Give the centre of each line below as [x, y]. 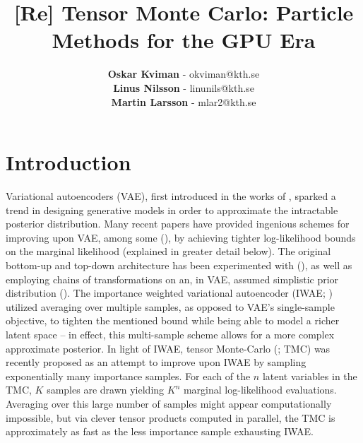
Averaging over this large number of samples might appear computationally [169, 403]
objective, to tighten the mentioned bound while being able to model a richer [173, 320]
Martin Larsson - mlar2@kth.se [184, 101]
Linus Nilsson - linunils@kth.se [184, 87]
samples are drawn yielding [106, 390]
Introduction [69, 162]
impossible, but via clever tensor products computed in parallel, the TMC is [171, 417]
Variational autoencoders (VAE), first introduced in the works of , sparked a [171, 196]
